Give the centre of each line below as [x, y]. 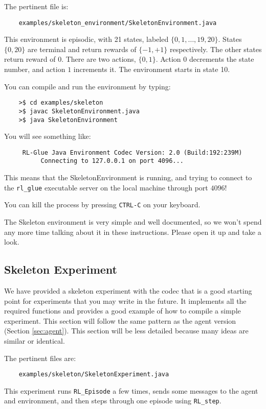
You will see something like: [48, 136]
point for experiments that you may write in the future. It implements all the [125, 300]
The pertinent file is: [36, 6]
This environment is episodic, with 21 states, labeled [86, 39]
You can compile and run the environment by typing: [87, 86]
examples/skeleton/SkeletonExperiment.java [94, 375]
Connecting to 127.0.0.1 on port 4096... [112, 161]
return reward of [30, 59]
